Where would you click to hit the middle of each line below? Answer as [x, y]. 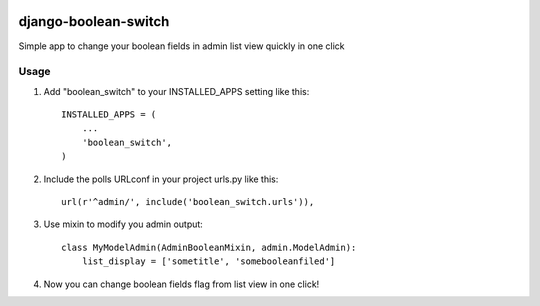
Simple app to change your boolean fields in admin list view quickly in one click [181, 46]
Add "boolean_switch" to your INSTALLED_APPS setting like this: [176, 91]
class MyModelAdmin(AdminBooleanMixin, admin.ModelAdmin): [209, 247]
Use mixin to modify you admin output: [123, 224]
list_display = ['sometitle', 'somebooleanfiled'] [208, 261]
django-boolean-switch [94, 21]
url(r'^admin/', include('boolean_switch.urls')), [188, 201]
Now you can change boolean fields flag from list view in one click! [181, 284]
